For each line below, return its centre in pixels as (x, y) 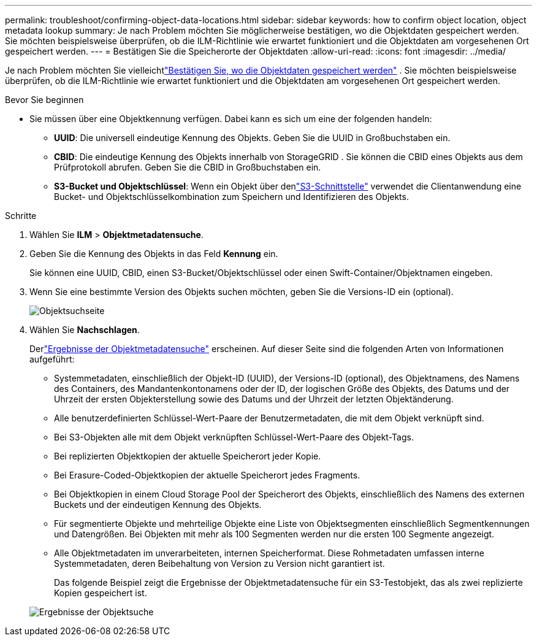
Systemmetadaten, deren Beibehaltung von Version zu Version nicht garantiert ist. (219, 563)
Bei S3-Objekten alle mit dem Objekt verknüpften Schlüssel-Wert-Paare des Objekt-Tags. (234, 437)
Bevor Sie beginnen (44, 100)
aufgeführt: (52, 359)
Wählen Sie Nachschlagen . (85, 330)
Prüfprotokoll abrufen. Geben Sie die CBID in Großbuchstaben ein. (188, 167)
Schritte (21, 216)
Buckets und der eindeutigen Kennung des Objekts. (158, 505)
